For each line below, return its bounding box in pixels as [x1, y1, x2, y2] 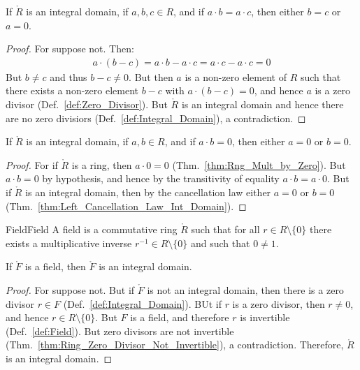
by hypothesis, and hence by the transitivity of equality [42, 171, 280, 186]
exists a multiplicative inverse [6, 235, 132, 250]
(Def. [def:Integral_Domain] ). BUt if [63, 296, 222, 311]
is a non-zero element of [185, 69, 287, 84]
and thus [50, 69, 87, 84]
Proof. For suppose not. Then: [6, 41, 134, 56]
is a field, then [24, 259, 86, 274]
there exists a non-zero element [6, 83, 138, 98]
